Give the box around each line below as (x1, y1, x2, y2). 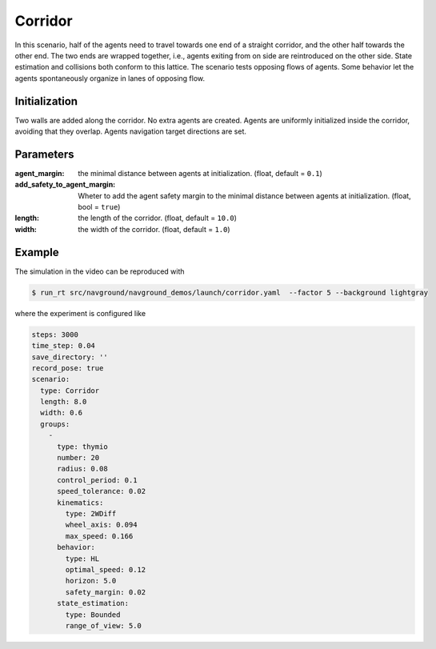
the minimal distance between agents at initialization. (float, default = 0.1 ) (78, 168, 323, 178)
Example (14, 245, 59, 259)
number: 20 (57, 453, 100, 463)
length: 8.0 (40, 397, 87, 407)
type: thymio (57, 442, 108, 451)
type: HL (65, 554, 100, 563)
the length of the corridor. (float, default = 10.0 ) (78, 213, 238, 223)
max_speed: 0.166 (65, 531, 134, 540)
